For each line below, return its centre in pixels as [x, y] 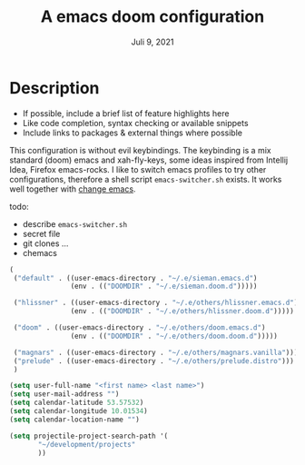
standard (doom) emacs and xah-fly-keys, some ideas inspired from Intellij [149, 160]
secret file [41, 233]
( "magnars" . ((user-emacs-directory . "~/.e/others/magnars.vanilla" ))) [156, 352]
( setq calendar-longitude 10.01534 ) [79, 411]
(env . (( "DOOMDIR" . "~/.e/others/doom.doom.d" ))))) [174, 336]
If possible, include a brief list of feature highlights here [126, 113]
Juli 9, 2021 [152, 42]
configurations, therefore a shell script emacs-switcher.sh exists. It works [146, 179]
